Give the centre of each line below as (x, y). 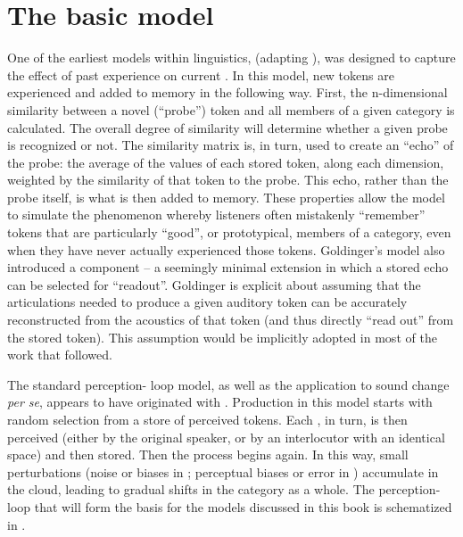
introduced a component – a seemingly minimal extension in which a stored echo (228, 267)
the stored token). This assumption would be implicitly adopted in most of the (222, 337)
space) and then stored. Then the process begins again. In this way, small (208, 454)
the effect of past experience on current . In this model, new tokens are (201, 74)
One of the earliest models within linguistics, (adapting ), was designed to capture (231, 58)
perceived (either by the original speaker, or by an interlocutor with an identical (226, 437)
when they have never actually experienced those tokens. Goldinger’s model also (226, 249)
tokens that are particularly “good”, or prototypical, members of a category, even (229, 232)
